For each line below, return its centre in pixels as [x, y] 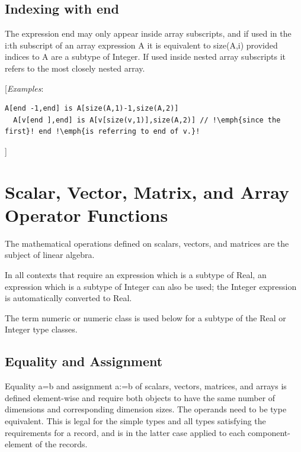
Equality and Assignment [84, 361]
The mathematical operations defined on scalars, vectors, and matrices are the [147, 243]
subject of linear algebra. [50, 255]
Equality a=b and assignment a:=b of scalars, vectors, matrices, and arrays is [146, 386]
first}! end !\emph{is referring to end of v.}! [103, 132]
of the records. [61, 444]
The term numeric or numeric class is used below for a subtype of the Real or [145, 317]
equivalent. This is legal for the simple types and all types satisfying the [135, 421]
